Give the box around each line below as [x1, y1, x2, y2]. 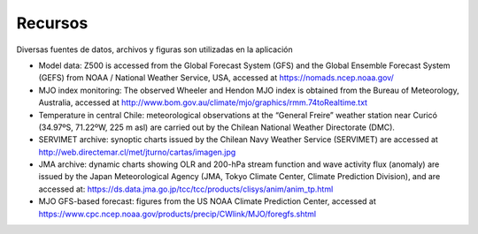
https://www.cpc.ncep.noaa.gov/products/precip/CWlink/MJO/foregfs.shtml [38, 208, 317, 219]
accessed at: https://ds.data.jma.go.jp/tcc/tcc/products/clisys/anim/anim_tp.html [38, 184, 334, 194]
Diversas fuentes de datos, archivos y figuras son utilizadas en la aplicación [16, 44, 294, 55]
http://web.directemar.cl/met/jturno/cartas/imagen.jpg [38, 147, 236, 157]
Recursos [16, 13, 89, 33]
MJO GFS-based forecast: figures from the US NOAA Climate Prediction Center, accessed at [38, 196, 376, 207]
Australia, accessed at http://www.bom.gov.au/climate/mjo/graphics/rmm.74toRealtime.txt [38, 97, 367, 108]
